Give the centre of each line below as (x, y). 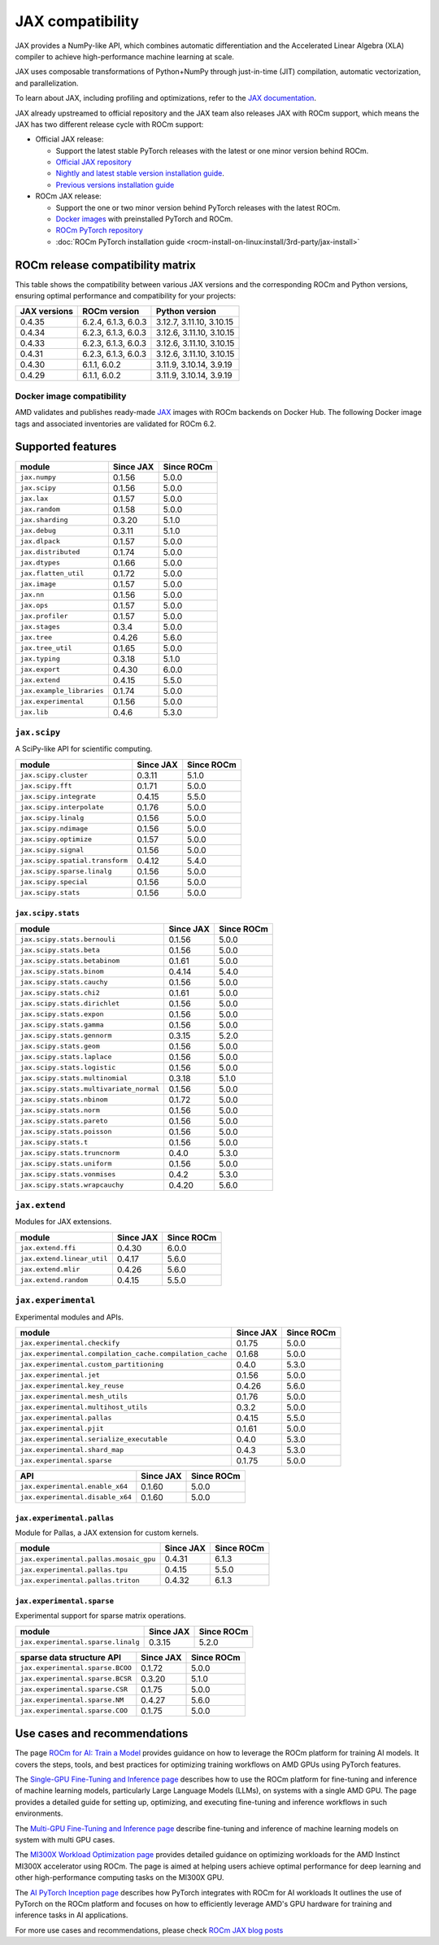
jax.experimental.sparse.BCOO (76, 1668)
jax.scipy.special (54, 882)
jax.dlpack (40, 541)
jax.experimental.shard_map (72, 1450)
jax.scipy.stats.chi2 (60, 993)
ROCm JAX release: (68, 196)
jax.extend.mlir (50, 1269)
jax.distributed (50, 552)
